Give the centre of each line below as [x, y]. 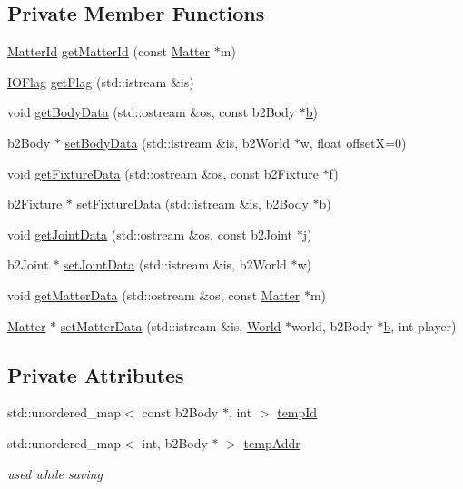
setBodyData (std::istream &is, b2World [177, 142]
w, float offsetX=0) [353, 142]
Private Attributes [96, 374]
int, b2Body [175, 442]
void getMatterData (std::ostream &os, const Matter [154, 294]
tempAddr [272, 442]
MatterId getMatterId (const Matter [109, 51]
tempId [297, 412]
